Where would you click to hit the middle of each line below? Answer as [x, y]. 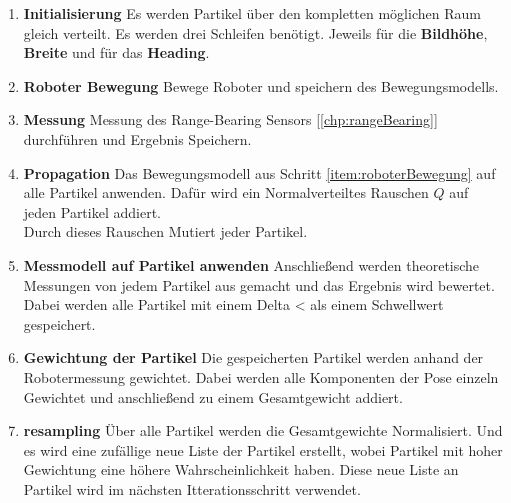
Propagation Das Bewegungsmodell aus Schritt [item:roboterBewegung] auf [259, 172]
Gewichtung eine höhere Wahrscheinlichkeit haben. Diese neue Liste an [241, 469]
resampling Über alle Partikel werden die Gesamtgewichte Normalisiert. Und [263, 430]
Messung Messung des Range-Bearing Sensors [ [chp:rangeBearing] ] [230, 119]
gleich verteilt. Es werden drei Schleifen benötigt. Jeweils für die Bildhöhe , [255, 32]
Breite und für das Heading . [116, 52]
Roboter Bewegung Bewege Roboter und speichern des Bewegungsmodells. [261, 85]
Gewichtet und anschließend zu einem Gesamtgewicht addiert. [213, 396]
